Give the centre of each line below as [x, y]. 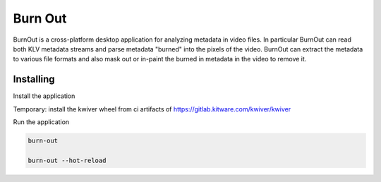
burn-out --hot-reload [67, 160]
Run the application [41, 122]
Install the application [44, 96]
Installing [34, 79]
